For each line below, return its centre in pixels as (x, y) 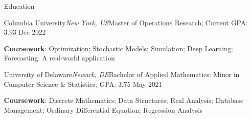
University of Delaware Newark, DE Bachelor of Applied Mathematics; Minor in (122, 74)
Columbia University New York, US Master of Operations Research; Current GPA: (126, 22)
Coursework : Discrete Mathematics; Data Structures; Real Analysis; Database (124, 100)
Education (19, 6)
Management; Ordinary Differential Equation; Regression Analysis (103, 109)
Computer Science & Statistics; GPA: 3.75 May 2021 (83, 84)
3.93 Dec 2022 (25, 32)
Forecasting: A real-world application (59, 58)
